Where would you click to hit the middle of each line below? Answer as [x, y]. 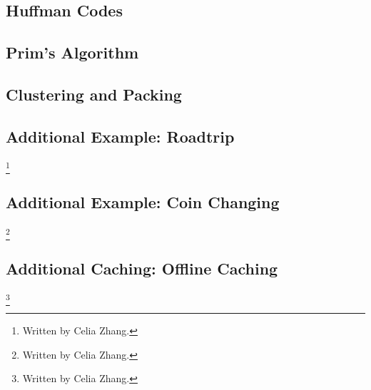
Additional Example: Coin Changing [143, 202]
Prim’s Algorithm [72, 52]
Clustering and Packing [94, 94]
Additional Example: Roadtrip [120, 136]
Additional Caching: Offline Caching [142, 268]
